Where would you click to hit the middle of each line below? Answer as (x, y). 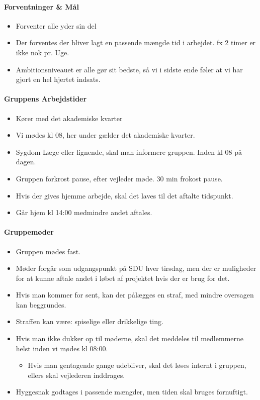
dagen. (26, 162)
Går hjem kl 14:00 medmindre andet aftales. (84, 212)
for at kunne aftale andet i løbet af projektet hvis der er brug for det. (123, 278)
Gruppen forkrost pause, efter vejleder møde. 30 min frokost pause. (119, 178)
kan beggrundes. (41, 304)
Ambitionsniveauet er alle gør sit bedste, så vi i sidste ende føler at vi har (129, 69)
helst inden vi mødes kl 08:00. (62, 348)
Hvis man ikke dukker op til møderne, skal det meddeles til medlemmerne (129, 338)
